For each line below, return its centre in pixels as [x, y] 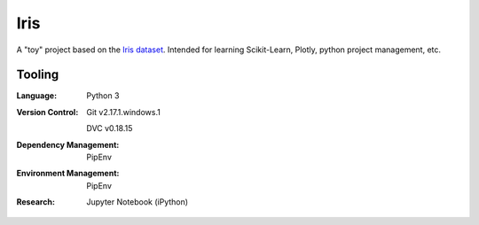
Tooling [38, 75]
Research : [35, 202]
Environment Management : [68, 174]
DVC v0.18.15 [110, 128]
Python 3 [103, 96]
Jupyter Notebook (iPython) [137, 202]
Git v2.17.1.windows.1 [124, 112]
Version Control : [47, 112]
